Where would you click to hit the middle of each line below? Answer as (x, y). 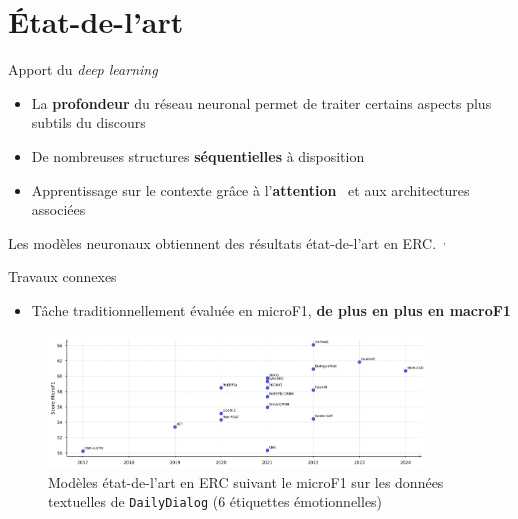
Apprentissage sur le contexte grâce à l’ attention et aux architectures (250, 189)
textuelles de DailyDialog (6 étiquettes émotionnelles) (215, 501)
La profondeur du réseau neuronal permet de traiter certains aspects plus (261, 102)
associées (58, 209)
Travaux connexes (62, 276)
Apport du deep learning (83, 69)
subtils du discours (88, 122)
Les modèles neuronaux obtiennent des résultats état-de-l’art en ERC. (222, 242)
